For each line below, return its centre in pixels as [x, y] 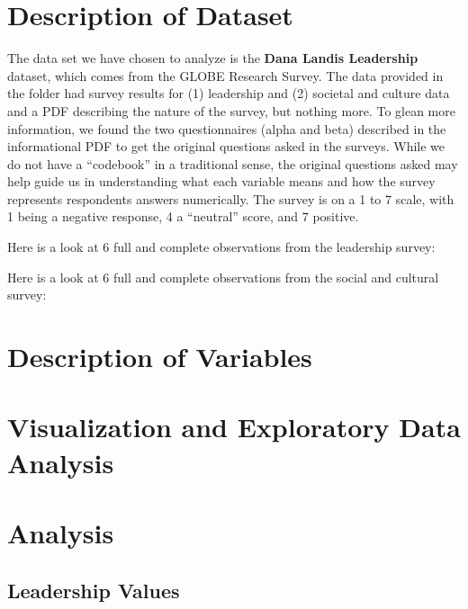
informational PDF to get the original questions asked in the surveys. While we [226, 146]
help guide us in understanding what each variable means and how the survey [221, 181]
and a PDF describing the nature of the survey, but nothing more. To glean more [231, 110]
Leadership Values [94, 590]
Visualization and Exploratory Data [234, 427]
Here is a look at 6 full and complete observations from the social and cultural [223, 277]
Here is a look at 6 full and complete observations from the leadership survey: [221, 247]
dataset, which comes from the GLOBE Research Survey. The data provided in [225, 75]
